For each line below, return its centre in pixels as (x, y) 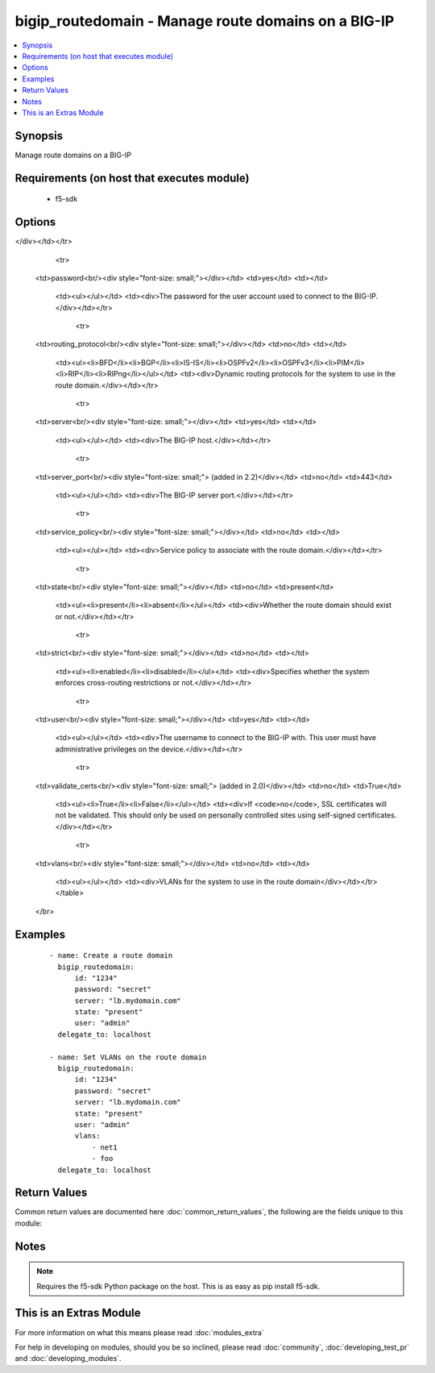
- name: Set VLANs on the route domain (128, 1057)
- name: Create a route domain (111, 956)
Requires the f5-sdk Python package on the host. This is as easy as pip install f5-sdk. (178, 1286)
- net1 (104, 1147)
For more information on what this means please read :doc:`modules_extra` (140, 1332)
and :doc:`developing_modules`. (68, 1358)
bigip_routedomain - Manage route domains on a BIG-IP (205, 21)
